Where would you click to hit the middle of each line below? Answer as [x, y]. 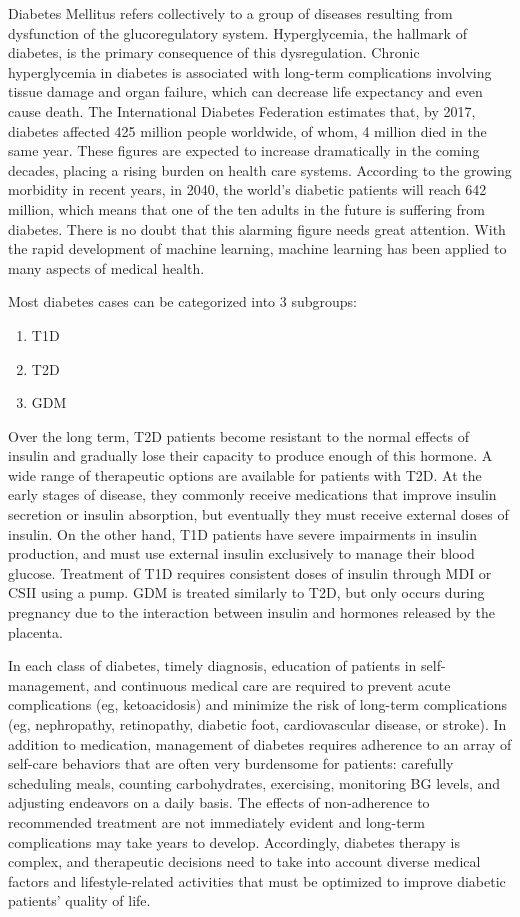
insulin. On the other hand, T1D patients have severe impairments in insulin [242, 533]
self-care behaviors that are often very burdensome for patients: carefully [231, 763]
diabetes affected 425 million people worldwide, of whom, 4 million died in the [247, 130]
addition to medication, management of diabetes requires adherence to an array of [260, 743]
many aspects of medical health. [106, 267]
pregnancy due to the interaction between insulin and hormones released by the [251, 612]
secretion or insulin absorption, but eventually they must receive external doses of [258, 514]
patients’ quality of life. [79, 900]
